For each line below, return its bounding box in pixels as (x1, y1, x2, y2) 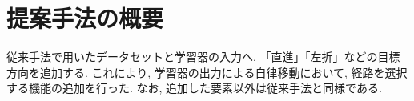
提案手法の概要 (6, 2, 164, 34)
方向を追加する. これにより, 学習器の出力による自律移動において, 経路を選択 (6, 63, 408, 80)
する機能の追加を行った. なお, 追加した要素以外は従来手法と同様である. (6, 79, 382, 96)
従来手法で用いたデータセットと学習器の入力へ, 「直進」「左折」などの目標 (6, 48, 400, 65)
